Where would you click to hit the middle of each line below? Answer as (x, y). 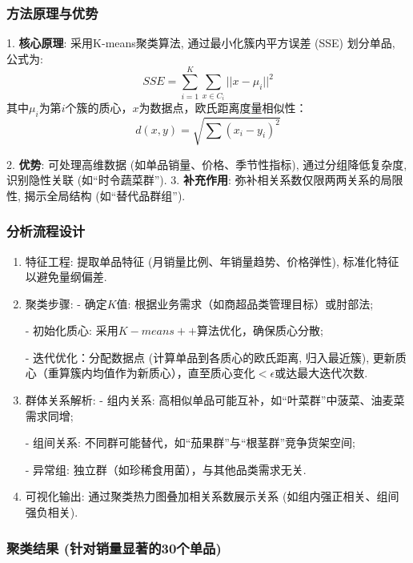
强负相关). (52, 512)
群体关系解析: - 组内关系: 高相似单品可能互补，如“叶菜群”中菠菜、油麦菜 (215, 400)
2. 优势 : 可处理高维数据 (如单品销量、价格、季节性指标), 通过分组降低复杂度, (207, 164)
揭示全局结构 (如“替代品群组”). (105, 195)
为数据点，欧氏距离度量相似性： (223, 108)
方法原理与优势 (52, 12)
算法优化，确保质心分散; (260, 330)
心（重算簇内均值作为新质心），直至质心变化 (140, 373)
